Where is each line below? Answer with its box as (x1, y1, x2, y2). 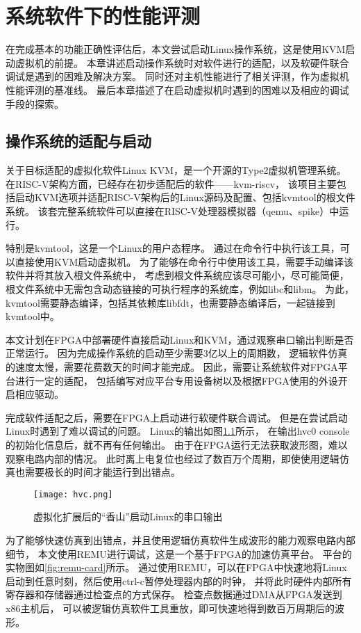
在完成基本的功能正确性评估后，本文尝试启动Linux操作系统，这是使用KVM (6, 42, 346, 56)
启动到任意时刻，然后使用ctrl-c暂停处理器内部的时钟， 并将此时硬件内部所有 (6, 573, 352, 588)
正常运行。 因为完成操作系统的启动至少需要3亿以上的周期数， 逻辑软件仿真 (6, 346, 348, 360)
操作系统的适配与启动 (6, 130, 151, 152)
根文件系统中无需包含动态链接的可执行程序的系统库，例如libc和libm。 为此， (6, 282, 355, 296)
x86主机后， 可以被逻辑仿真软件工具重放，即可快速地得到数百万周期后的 (6, 600, 335, 615)
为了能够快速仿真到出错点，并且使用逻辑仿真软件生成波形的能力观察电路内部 (6, 533, 355, 547)
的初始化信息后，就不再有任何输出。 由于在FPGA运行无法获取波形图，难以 (6, 437, 348, 451)
